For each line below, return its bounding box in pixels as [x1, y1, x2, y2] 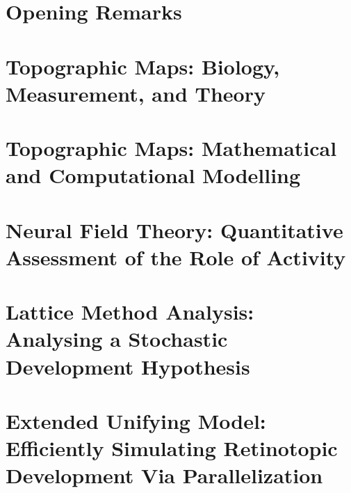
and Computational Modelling [6, 161, 301, 189]
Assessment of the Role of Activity [6, 242, 346, 271]
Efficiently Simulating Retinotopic [6, 434, 338, 462]
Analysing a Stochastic [6, 324, 228, 353]
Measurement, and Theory [6, 79, 266, 107]
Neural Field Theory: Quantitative [6, 215, 343, 244]
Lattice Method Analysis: [6, 297, 254, 326]
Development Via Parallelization [6, 461, 323, 490]
